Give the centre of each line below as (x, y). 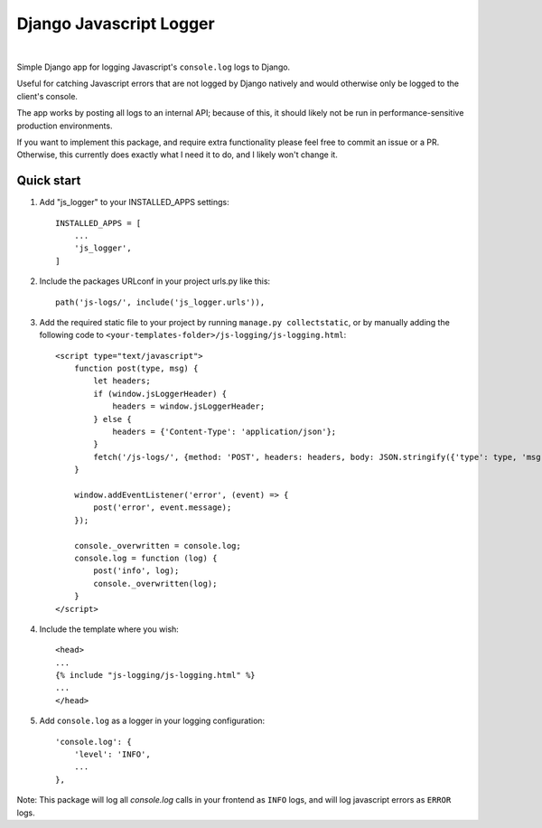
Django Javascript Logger (116, 24)
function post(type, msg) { (136, 369)
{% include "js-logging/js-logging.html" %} (156, 675)
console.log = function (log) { (145, 558)
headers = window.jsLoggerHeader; (189, 406)
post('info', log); (136, 571)
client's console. (47, 96)
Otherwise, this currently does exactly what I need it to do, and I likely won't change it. (177, 155)
